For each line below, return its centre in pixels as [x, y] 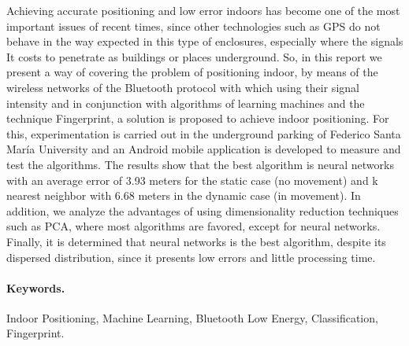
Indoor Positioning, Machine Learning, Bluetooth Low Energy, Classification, [192, 317]
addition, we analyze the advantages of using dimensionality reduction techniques [203, 210]
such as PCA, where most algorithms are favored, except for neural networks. [193, 226]
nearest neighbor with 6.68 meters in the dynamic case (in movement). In [184, 195]
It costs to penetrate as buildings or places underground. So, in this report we [194, 56]
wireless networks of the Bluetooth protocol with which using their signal [183, 87]
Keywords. [36, 287]
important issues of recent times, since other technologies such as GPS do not [193, 26]
